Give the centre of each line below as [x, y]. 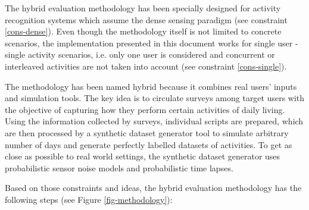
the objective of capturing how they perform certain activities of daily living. [145, 109]
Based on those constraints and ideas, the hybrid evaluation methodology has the [153, 188]
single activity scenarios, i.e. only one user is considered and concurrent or [140, 54]
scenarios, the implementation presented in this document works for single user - [152, 43]
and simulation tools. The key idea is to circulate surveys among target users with [155, 98]
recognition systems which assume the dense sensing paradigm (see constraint [146, 19]
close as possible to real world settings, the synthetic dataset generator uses [143, 156]
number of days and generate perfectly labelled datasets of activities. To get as [149, 144]
